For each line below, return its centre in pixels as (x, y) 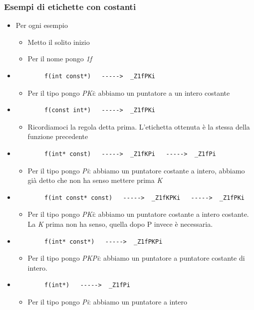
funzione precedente (58, 136)
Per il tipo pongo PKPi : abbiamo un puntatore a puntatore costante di (136, 258)
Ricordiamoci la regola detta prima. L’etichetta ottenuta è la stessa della (139, 126)
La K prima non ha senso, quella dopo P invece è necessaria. (120, 224)
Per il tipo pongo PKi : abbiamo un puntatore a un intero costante (129, 92)
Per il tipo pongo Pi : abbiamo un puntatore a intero (108, 301)
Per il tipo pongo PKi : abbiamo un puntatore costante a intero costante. (138, 214)
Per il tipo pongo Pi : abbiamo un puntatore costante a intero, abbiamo (136, 170)
